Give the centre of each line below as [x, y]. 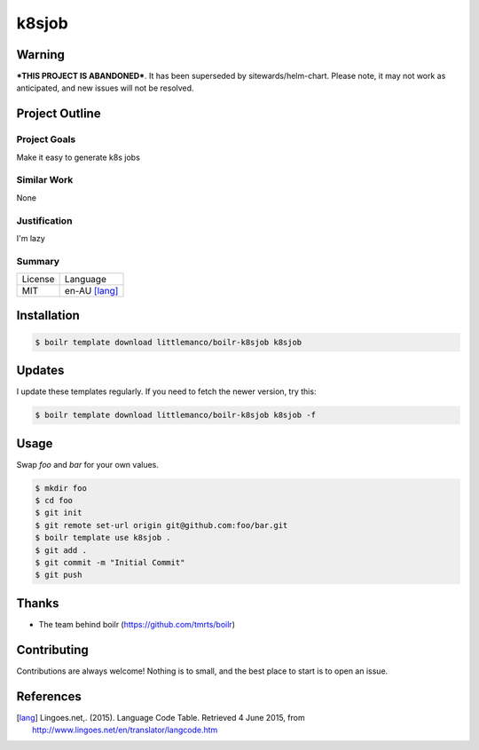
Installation [48, 316]
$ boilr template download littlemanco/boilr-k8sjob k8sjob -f [176, 415]
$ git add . [61, 550]
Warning [41, 55]
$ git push [59, 575]
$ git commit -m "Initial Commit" [110, 562]
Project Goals [46, 139]
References [49, 696]
